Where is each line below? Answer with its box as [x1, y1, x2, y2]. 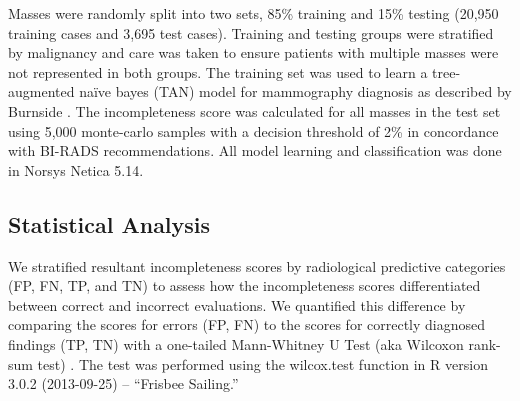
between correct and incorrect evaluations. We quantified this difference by [8, 294, 466, 315]
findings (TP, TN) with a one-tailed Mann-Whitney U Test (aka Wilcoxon [8, 333, 464, 354]
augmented [8, 81, 75, 102]
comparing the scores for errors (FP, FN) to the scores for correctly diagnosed [8, 314, 486, 335]
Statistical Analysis [8, 208, 211, 239]
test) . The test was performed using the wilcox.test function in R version [37, 353, 488, 374]
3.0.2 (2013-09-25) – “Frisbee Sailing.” [8, 373, 239, 394]
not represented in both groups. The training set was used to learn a [8, 61, 428, 82]
